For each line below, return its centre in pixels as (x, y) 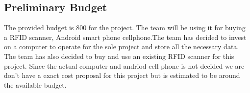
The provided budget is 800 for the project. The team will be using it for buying (125, 28)
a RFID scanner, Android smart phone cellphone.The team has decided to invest (125, 37)
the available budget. (35, 84)
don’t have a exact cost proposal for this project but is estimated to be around (122, 75)
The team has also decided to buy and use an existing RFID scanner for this (119, 56)
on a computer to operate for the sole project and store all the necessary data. (122, 46)
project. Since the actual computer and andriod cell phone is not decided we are (124, 65)
